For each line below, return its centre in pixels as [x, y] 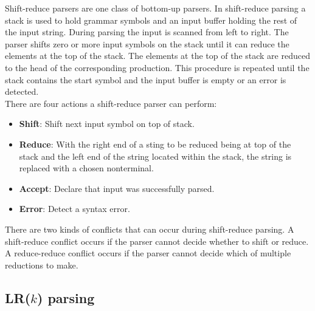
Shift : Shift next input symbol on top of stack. [107, 124]
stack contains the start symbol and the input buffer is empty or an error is [146, 79]
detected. [22, 91]
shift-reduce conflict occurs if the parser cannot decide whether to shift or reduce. [157, 241]
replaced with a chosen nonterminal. [86, 168]
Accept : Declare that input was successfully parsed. [117, 188]
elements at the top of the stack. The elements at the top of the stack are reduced [157, 56]
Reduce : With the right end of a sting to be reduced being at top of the [155, 144]
